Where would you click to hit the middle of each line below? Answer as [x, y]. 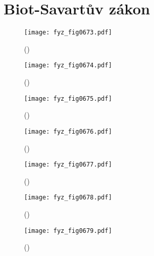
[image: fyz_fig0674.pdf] [68, 66]
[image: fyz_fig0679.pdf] [68, 231]
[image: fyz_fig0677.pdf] [68, 165]
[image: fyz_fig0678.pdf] [68, 198]
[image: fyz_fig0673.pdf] [68, 33]
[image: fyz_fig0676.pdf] [68, 131]
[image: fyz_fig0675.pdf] [68, 98]
